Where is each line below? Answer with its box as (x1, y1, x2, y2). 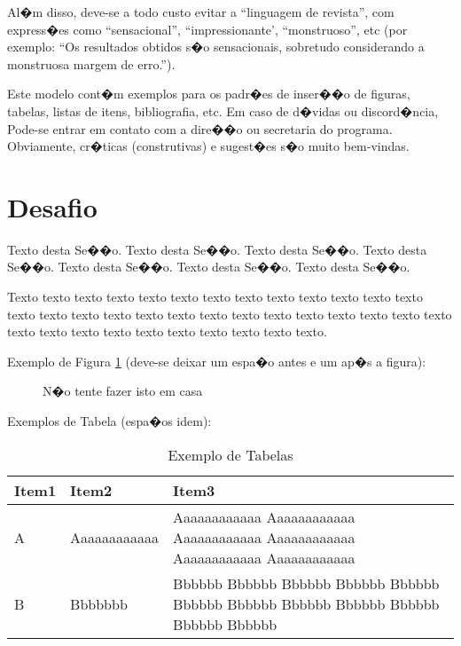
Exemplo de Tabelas (168, 444, 293, 465)
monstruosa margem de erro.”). (7, 54, 176, 73)
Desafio (7, 188, 98, 225)
